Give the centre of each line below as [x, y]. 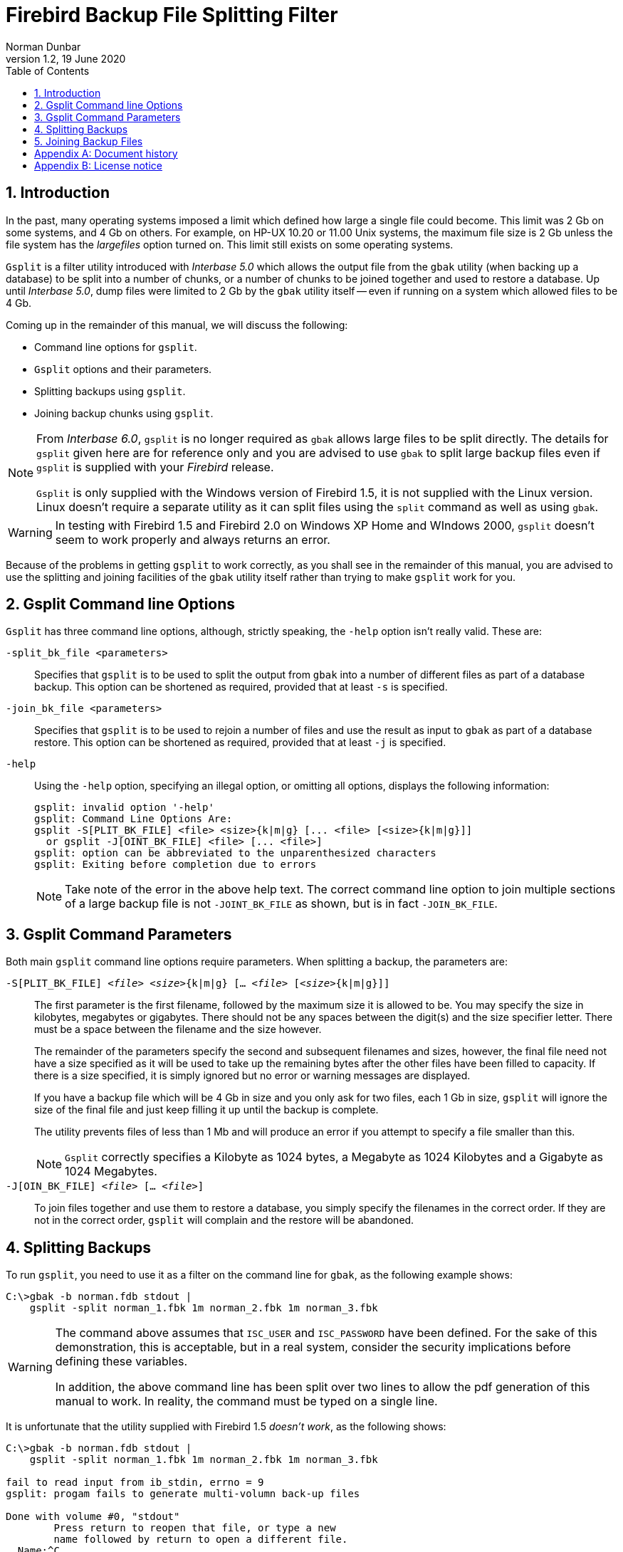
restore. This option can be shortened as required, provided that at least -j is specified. [240, 743]
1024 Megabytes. [111, 1171]
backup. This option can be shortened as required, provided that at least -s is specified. [241, 687]
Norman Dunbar [43, 46]
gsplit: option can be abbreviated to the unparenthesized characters [235, 853]
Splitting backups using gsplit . [110, 391]
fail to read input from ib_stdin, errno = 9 [135, 1483]
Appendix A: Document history [106, 153]
